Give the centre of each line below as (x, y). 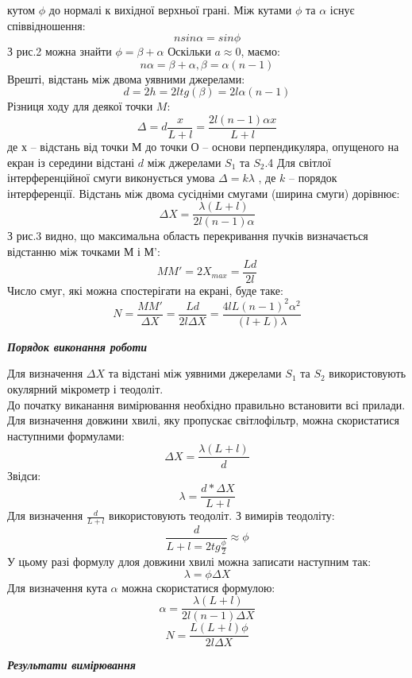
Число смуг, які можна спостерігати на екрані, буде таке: (145, 290)
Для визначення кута (57, 587)
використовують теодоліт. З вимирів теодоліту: (222, 515)
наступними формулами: (66, 435)
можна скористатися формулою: (198, 587)
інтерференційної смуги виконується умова (111, 178)
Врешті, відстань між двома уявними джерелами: (126, 78)
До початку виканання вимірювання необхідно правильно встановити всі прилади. (206, 404)
